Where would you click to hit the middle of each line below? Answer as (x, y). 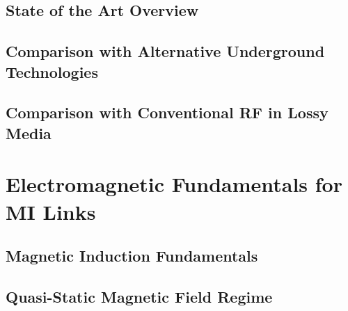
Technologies (52, 71)
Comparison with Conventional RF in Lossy (167, 112)
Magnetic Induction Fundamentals (132, 256)
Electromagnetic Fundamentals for (174, 184)
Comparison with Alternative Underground (165, 51)
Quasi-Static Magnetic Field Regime (139, 296)
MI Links (51, 211)
